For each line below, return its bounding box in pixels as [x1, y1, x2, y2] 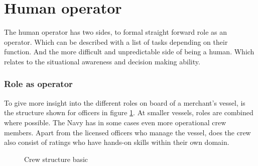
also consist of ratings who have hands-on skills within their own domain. [4, 137, 229, 147]
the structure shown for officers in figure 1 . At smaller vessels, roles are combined [4, 107, 253, 118]
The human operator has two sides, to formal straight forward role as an [4, 27, 227, 37]
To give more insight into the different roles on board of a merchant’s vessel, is [4, 97, 245, 108]
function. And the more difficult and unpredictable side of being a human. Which [4, 46, 254, 57]
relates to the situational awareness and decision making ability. [4, 56, 200, 66]
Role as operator [4, 77, 73, 90]
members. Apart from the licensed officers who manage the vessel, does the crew [4, 127, 251, 137]
